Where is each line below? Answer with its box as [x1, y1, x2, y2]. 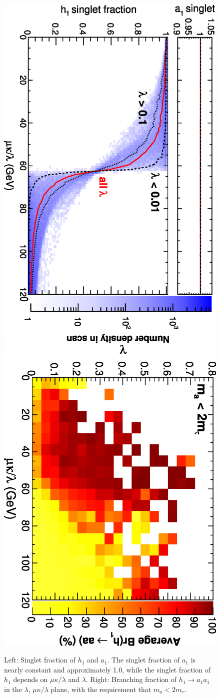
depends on [13, 674, 48, 684]
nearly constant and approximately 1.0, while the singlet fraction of [4, 664, 210, 674]
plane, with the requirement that [50, 683, 151, 694]
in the [4, 683, 22, 694]
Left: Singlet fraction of [4, 654, 75, 665]
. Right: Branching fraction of [85, 674, 177, 684]
